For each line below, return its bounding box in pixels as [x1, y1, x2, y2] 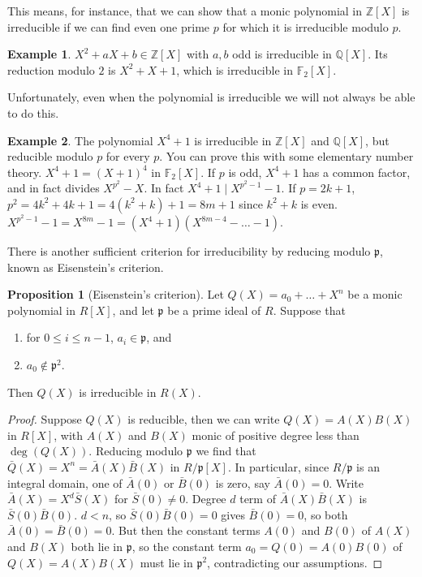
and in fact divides [7, 179, 100, 196]
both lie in [71, 537, 123, 554]
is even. [300, 195, 338, 212]
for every [105, 148, 150, 165]
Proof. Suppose [7, 411, 82, 428]
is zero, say [215, 474, 270, 491]
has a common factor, [303, 163, 411, 180]
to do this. [7, 104, 59, 121]
